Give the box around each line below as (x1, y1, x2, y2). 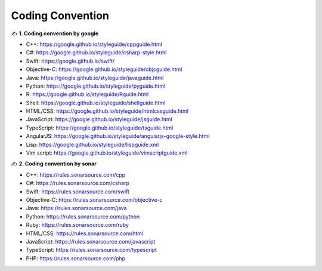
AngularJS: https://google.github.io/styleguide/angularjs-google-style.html (26, 133, 210, 140)
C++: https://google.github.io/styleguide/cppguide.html (26, 41, 162, 48)
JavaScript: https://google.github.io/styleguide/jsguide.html (26, 116, 172, 123)
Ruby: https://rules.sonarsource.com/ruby (26, 221, 129, 229)
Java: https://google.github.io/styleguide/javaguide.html (26, 74, 164, 81)
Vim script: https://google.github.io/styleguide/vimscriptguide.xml (26, 149, 188, 156)
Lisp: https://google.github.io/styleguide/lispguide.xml (26, 141, 159, 148)
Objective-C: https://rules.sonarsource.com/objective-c (26, 196, 163, 203)
